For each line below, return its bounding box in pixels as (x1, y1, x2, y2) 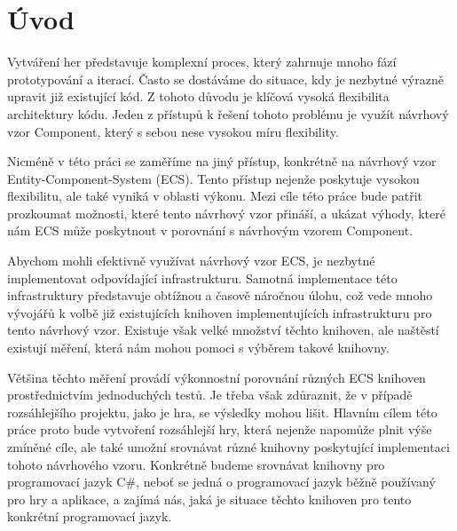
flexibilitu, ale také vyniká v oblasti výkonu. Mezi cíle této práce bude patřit (7, 186, 423, 205)
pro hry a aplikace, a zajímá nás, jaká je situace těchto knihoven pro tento (7, 489, 412, 508)
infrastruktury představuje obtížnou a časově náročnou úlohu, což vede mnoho (7, 286, 433, 305)
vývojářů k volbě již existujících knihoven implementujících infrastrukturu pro (7, 303, 432, 321)
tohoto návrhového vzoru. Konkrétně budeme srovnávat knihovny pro (7, 455, 385, 473)
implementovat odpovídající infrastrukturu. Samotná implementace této (7, 268, 398, 287)
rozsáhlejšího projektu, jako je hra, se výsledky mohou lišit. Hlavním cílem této (7, 402, 437, 421)
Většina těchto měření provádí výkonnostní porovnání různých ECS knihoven (7, 368, 426, 386)
